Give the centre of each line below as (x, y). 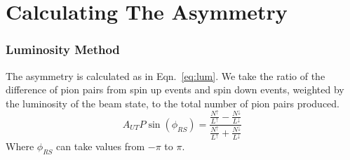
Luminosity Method (63, 49)
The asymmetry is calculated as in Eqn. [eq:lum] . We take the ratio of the (166, 75)
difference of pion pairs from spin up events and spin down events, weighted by (175, 89)
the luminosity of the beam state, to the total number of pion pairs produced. (173, 103)
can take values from (101, 146)
